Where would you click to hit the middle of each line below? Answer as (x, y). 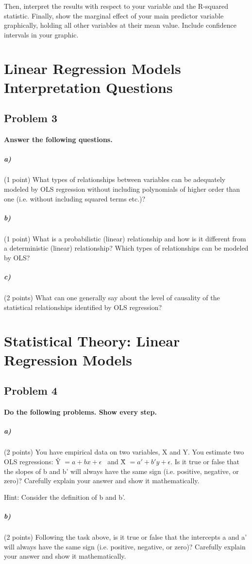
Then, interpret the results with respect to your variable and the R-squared (116, 6)
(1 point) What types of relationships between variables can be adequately (115, 179)
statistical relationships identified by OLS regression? (83, 307)
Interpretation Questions (88, 87)
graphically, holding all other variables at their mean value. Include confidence (120, 25)
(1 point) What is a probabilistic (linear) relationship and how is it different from (125, 238)
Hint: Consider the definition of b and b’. (65, 497)
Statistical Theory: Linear (92, 340)
